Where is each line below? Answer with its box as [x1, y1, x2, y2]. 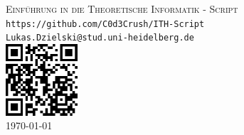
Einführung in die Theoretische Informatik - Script [6, 1, 238, 16]
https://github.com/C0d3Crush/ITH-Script [6, 18, 205, 29]
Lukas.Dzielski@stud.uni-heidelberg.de [6, 33, 194, 43]
